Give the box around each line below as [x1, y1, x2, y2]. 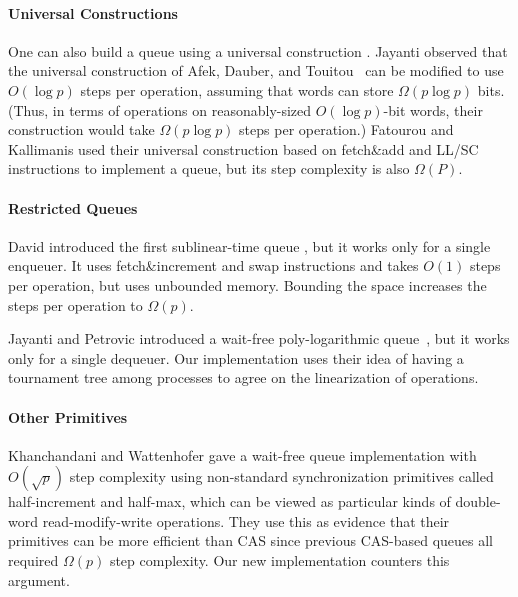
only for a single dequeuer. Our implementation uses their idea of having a [8, 347, 464, 368]
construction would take [8, 119, 155, 140]
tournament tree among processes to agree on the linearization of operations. [8, 367, 479, 388]
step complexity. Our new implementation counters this [109, 550, 450, 571]
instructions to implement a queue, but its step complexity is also [8, 158, 410, 179]
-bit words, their [383, 99, 483, 120]
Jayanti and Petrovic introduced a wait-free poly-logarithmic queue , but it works [8, 328, 510, 349]
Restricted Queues [8, 197, 138, 218]
